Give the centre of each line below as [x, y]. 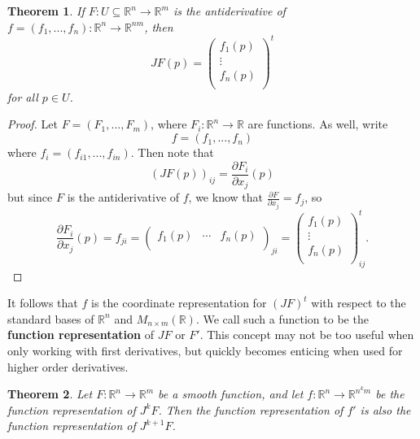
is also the [385, 409]
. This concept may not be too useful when [307, 335]
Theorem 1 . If [46, 11]
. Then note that [172, 152]
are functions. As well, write [318, 124]
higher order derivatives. [68, 366]
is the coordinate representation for [179, 303]
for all [23, 96]
